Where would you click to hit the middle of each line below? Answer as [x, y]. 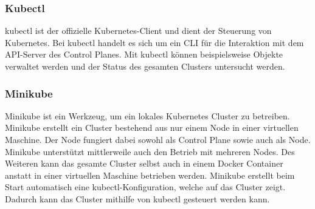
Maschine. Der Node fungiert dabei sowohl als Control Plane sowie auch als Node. [158, 139]
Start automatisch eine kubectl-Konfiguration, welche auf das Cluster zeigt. [145, 187]
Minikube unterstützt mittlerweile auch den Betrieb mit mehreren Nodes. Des [150, 151]
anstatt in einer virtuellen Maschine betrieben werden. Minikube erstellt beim [150, 175]
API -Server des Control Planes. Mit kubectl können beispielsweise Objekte [144, 54]
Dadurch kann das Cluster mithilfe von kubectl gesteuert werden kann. [137, 198]
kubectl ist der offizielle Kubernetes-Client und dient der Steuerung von [138, 31]
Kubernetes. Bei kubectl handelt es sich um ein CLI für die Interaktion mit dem [154, 42]
